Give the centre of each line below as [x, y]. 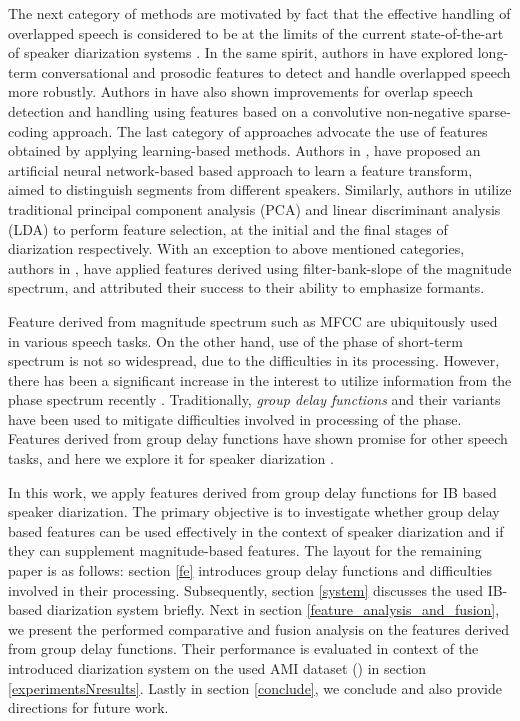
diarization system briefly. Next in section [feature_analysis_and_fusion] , [273, 609]
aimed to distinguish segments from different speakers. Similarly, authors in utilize [260, 189]
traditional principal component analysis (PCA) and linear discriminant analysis [254, 208]
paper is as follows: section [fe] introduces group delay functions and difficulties [250, 570]
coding [28, 130]
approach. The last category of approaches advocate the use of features [270, 130]
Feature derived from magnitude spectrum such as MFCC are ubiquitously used [253, 320]
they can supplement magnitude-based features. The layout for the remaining [245, 550]
